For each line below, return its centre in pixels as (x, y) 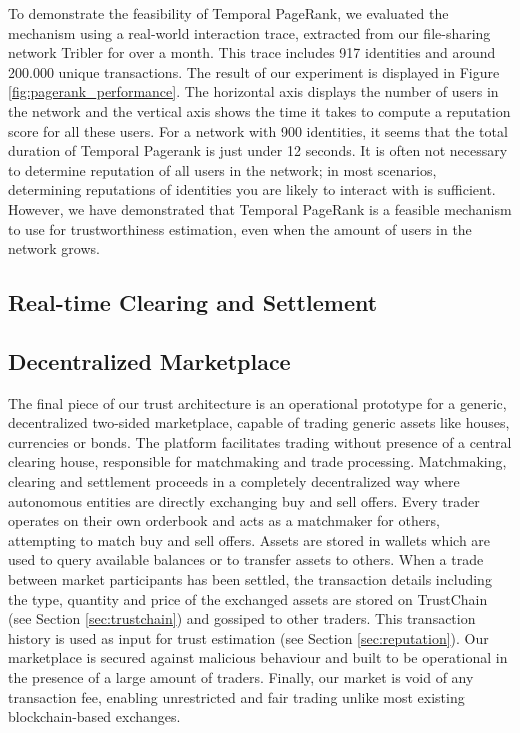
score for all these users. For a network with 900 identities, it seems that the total (258, 130)
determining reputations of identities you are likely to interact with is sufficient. (252, 189)
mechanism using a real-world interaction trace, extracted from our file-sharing (249, 32)
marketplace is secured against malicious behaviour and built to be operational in (258, 657)
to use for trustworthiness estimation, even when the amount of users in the (240, 228)
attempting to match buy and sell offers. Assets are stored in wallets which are (249, 539)
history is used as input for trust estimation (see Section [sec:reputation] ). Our (248, 637)
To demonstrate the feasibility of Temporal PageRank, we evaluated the (228, 13)
